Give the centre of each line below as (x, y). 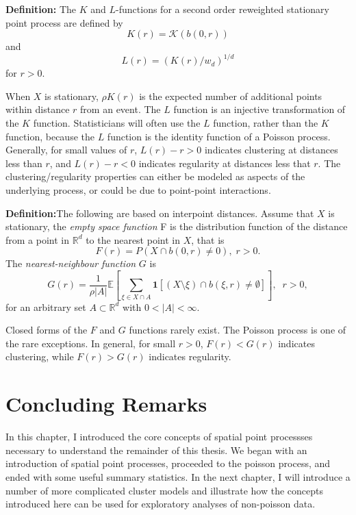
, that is (208, 239)
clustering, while (40, 356)
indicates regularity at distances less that (225, 163)
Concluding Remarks (106, 404)
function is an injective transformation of (259, 109)
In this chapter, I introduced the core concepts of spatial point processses (159, 437)
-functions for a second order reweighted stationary (222, 9)
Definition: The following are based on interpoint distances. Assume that (160, 213)
